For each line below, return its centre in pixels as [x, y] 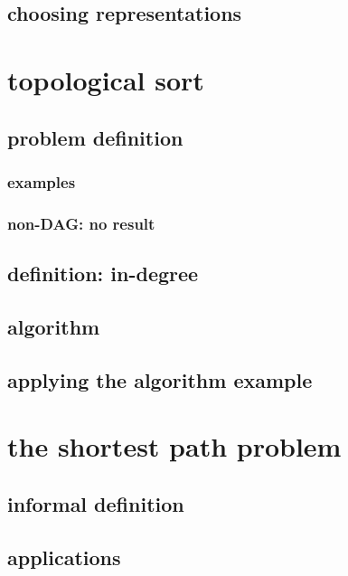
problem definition [95, 137]
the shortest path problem [174, 446]
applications [64, 557]
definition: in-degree [103, 274]
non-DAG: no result [81, 223]
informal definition [96, 503]
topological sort [106, 79]
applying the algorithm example [160, 379]
